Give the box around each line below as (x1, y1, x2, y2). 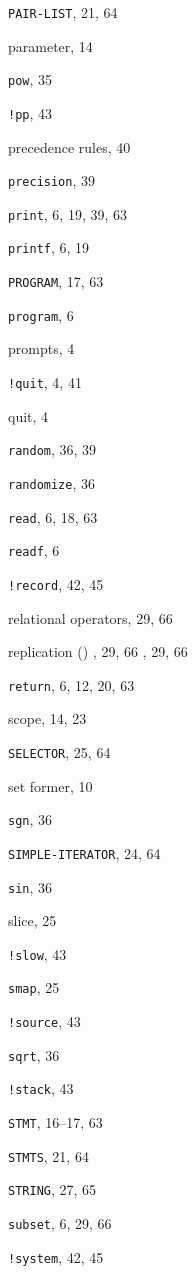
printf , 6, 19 (8, 237, 90, 258)
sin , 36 (8, 876, 53, 897)
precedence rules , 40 (8, 136, 131, 157)
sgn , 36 (8, 809, 53, 830)
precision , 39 (8, 170, 95, 191)
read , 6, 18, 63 (8, 506, 98, 527)
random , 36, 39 (8, 439, 97, 460)
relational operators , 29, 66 (8, 607, 173, 628)
